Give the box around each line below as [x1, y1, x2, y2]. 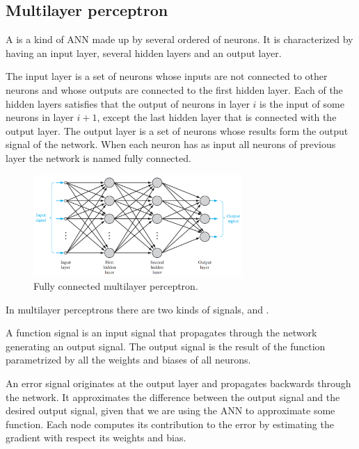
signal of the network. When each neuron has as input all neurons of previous [6, 137, 336, 152]
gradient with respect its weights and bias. [6, 430, 186, 445]
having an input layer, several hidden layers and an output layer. [6, 45, 282, 60]
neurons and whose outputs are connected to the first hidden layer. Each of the [6, 82, 343, 97]
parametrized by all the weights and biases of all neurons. [6, 352, 251, 367]
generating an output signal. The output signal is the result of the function [6, 338, 326, 353]
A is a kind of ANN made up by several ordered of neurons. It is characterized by [6, 32, 353, 47]
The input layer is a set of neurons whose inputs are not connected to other [6, 69, 328, 83]
